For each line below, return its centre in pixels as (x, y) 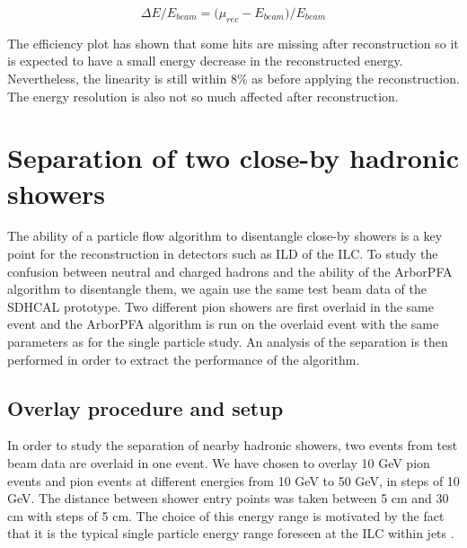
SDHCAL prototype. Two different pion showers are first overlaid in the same (220, 306)
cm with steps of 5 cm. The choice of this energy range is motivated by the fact (226, 515)
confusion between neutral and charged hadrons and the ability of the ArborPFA (230, 271)
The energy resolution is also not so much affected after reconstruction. (203, 96)
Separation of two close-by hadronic (233, 158)
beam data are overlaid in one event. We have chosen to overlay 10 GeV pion (219, 463)
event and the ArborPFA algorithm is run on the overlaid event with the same (223, 324)
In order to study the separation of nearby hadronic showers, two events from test (233, 445)
